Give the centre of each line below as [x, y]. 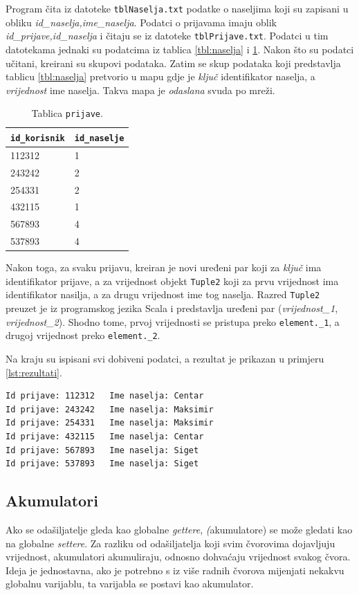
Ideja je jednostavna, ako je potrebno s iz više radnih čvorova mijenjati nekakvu [175, 570]
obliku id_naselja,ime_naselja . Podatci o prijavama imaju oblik [141, 22]
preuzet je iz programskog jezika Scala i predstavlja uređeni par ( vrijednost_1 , [172, 308]
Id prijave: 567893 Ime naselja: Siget [102, 450]
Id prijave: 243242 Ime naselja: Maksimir [110, 409]
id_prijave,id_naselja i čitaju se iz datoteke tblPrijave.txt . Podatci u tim [167, 36]
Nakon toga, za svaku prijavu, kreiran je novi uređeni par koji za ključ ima [164, 267]
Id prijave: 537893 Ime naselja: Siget [102, 464]
